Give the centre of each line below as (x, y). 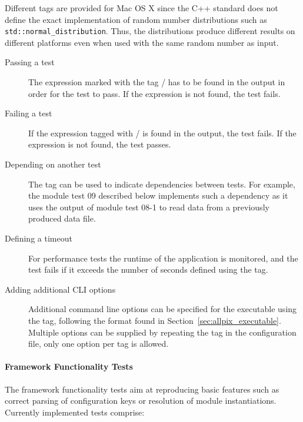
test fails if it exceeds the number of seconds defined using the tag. (148, 269)
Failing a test (29, 113)
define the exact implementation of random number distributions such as (136, 19)
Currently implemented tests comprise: (75, 412)
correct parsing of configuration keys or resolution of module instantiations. (141, 401)
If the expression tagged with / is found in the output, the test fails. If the (162, 133)
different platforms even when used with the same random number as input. (142, 42)
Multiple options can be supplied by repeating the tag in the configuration (162, 332)
